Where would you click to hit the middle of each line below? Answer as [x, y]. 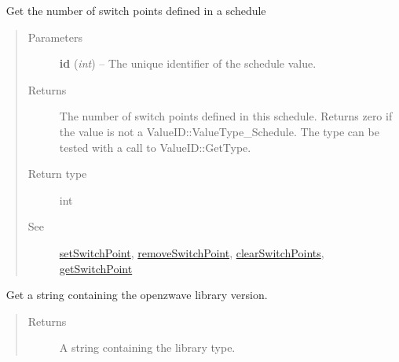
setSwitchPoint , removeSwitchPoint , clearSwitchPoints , [192, 252]
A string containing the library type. [147, 347]
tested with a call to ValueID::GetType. [155, 147]
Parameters [55, 37]
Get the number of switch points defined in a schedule [136, 10]
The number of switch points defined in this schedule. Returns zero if [226, 116]
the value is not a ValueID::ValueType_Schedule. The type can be [219, 131]
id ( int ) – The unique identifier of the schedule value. [188, 63]
